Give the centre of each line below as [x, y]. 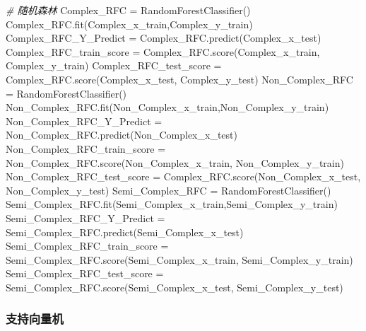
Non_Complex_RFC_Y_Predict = [84, 121]
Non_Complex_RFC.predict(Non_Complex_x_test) [122, 135]
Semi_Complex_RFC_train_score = [87, 246]
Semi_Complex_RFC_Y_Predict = [85, 217]
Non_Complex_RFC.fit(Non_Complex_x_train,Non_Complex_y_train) [167, 107]
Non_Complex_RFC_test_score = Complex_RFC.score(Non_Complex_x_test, [183, 176]
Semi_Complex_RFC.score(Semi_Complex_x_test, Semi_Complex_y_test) [175, 287]
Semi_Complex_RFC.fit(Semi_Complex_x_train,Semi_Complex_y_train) [172, 204]
